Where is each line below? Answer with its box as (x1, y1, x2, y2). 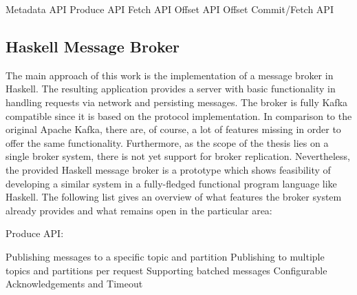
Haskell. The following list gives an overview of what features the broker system (6, 190, 342, 204)
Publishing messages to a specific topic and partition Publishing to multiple (6, 249, 325, 263)
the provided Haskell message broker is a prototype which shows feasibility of (6, 162, 331, 176)
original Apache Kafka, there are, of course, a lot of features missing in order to (6, 122, 341, 136)
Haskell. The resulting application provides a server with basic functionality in (6, 81, 336, 96)
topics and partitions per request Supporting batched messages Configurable (6, 263, 327, 277)
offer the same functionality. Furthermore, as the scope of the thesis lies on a (6, 135, 329, 150)
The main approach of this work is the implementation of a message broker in (6, 68, 334, 82)
